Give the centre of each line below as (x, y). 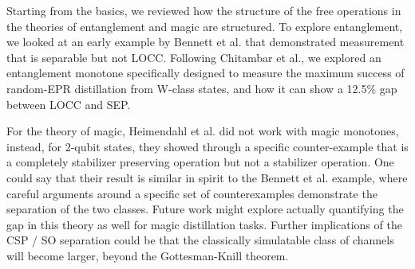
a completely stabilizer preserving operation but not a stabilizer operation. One (200, 162)
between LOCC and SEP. (69, 104)
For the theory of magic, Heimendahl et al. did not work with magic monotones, (203, 131)
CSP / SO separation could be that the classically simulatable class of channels (200, 240)
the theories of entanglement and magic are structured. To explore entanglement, (205, 26)
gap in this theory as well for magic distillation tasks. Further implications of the (204, 224)
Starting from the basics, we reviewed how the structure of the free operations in (204, 10)
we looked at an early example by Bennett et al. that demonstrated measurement (206, 42)
